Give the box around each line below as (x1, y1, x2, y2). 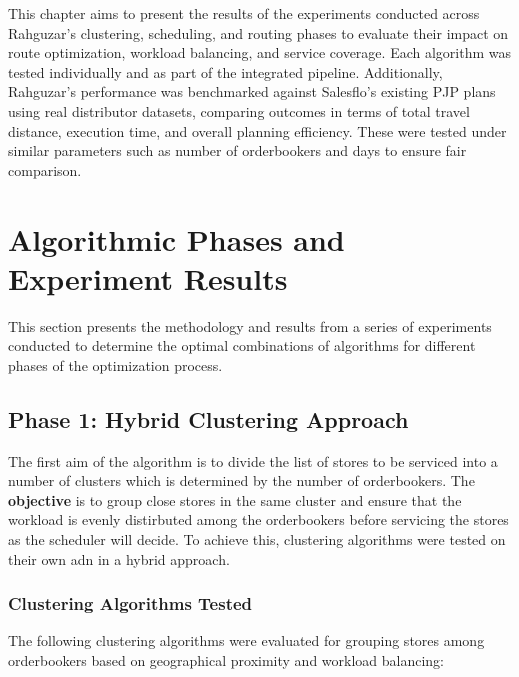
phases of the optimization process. (8, 354, 223, 375)
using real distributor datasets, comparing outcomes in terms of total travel (8, 100, 470, 121)
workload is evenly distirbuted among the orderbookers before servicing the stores (8, 509, 509, 530)
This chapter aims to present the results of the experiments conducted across (8, 3, 480, 23)
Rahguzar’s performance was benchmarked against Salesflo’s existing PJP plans (8, 81, 496, 102)
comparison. (8, 159, 82, 180)
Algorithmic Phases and (8, 218, 345, 259)
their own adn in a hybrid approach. (8, 548, 230, 569)
